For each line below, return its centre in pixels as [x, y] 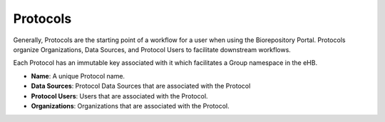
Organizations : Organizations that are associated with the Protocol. [130, 106]
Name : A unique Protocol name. [78, 76]
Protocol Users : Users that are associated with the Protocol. [119, 96]
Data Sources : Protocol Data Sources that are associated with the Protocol [141, 86]
